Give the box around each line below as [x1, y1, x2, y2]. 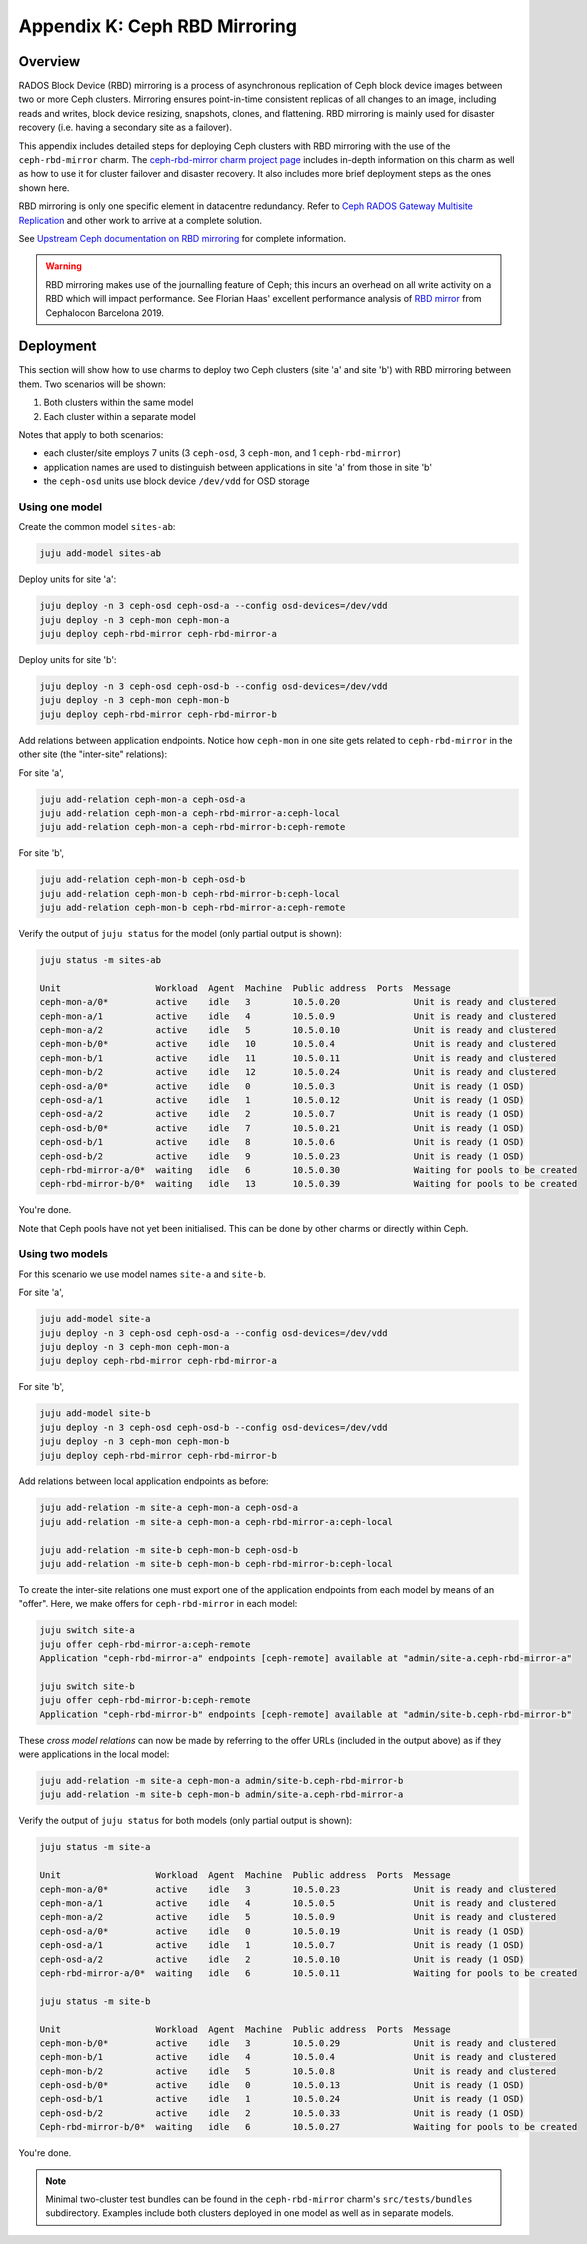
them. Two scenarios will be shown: [18, 378, 166, 390]
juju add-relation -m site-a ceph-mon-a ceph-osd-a [39, 1502, 299, 1514]
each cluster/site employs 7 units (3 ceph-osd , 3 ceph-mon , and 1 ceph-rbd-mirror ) [43, 447, 402, 459]
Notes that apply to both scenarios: [18, 429, 164, 440]
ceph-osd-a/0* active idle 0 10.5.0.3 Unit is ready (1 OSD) [39, 1080, 525, 1092]
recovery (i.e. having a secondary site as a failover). [18, 121, 232, 134]
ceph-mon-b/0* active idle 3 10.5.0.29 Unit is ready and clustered [39, 2037, 557, 2049]
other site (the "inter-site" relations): [18, 748, 168, 760]
